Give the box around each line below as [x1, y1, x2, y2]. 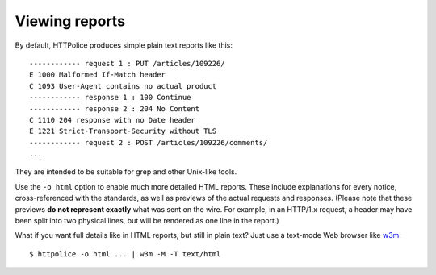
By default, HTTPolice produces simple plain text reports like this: [15, 40, 233, 50]
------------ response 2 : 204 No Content [29, 104, 200, 113]
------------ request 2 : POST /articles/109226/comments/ [29, 138, 268, 147]
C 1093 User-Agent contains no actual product [29, 81, 217, 90]
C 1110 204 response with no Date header [29, 115, 195, 124]
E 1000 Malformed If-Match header [29, 70, 166, 80]
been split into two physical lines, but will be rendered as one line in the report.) [15, 216, 279, 226]
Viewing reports [15, 12, 125, 30]
